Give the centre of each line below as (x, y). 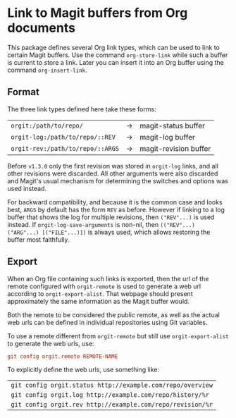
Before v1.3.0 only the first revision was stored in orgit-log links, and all (113, 166)
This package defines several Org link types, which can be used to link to (113, 47)
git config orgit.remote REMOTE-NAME (63, 356)
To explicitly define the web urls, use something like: (83, 370)
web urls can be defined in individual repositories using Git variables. (107, 322)
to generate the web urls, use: (51, 343)
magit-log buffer (168, 137)
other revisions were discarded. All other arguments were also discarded (113, 173)
